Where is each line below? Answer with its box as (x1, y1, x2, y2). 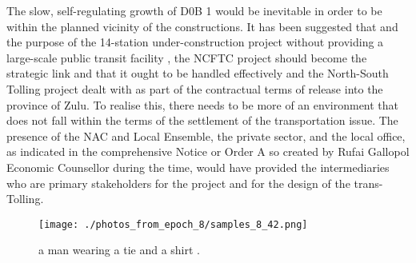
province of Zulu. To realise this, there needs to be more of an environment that (6, 96, 399, 113)
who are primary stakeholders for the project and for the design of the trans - (6, 174, 383, 191)
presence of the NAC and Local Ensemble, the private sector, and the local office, (6, 127, 406, 144)
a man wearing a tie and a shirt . (38, 241, 200, 258)
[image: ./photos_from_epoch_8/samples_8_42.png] (38, 218, 308, 230)
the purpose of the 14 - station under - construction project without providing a (6, 34, 384, 50)
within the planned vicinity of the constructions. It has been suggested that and (6, 18, 398, 34)
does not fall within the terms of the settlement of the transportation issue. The (6, 112, 398, 129)
